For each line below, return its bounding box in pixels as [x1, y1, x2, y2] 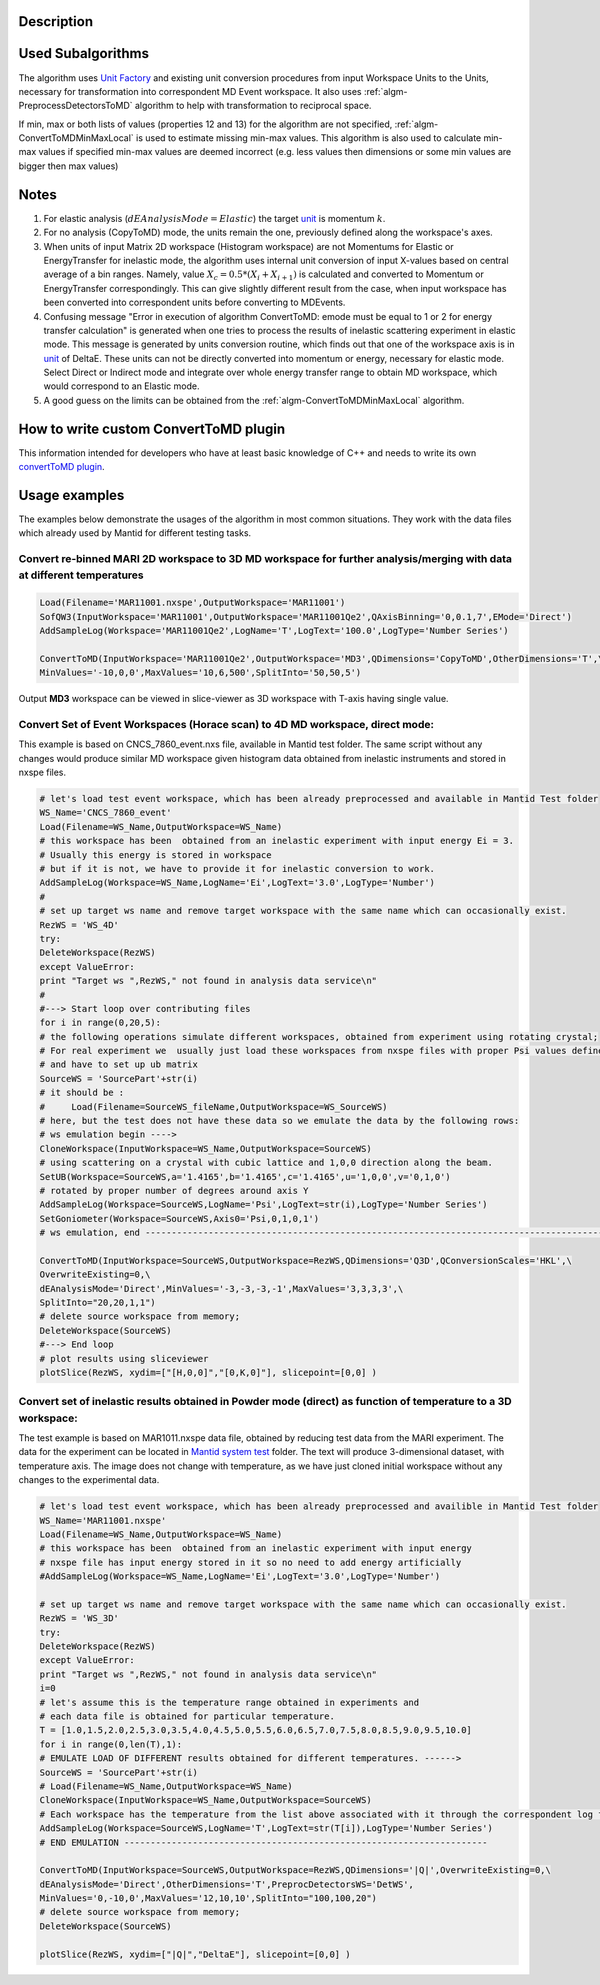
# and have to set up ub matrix [39, 1059, 199, 1070]
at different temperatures [18, 568, 144, 582]
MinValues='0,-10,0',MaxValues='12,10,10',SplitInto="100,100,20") [39, 1893, 378, 1904]
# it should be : [39, 1087, 125, 1099]
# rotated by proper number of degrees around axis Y [39, 1185, 309, 1196]
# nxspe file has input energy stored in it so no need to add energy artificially [39, 1556, 462, 1568]
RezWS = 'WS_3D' [39, 1613, 120, 1624]
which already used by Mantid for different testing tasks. [18, 527, 252, 539]
